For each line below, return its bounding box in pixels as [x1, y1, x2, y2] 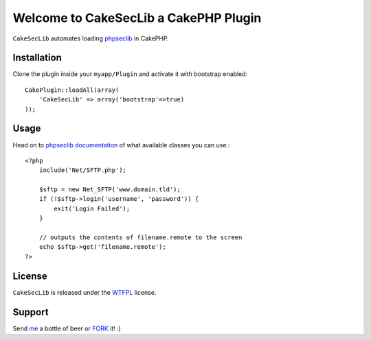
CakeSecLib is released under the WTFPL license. [12, 288, 157, 296]
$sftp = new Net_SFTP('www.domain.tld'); [38, 186, 181, 193]
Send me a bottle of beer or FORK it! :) [12, 324, 122, 332]
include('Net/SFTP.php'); [38, 167, 127, 174]
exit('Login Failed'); [54, 204, 131, 212]
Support [12, 306, 49, 318]
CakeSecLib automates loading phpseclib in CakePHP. [12, 34, 170, 42]
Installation [12, 52, 62, 64]
